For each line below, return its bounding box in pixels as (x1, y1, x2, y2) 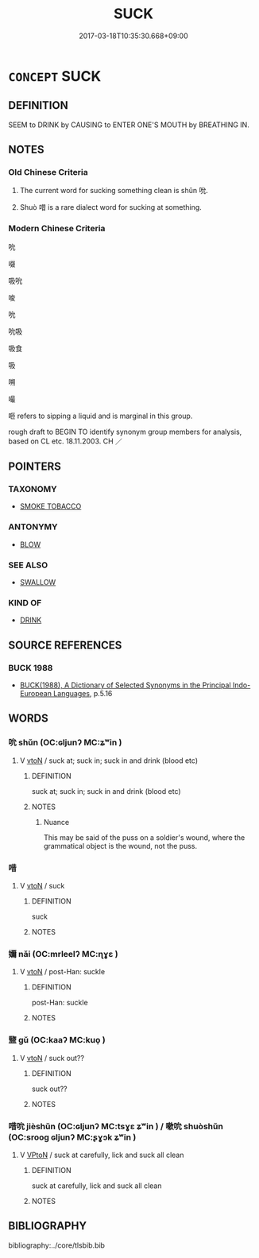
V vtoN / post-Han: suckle (19, 967, 106, 977)
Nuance (43, 817, 70, 826)
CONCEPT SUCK (8, 67, 102, 85)
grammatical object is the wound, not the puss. (43, 841, 197, 850)
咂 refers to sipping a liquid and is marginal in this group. (8, 411, 193, 420)
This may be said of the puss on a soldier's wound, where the (43, 832, 245, 842)
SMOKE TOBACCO (19, 501, 82, 511)
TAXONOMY (8, 484, 57, 495)
